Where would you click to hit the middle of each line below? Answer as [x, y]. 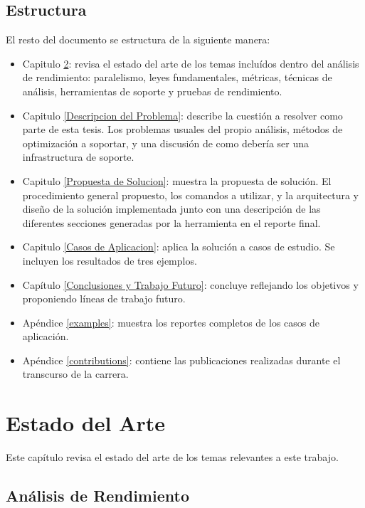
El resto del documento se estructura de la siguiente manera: [138, 39]
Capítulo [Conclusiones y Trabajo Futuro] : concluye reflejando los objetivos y [190, 284]
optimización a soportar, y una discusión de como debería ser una [165, 143]
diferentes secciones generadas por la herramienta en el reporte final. [171, 222]
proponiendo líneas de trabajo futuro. [104, 298]
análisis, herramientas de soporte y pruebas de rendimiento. [152, 91]
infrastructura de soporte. [78, 157]
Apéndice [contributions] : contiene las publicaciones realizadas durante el [181, 360]
